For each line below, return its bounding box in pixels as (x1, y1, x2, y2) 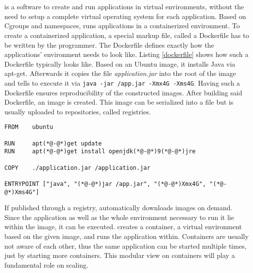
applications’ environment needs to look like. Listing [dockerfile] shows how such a (4, 49, 249, 59)
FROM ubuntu (4, 124, 53, 131)
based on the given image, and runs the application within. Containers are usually (4, 231, 249, 241)
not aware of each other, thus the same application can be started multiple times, (4, 240, 247, 251)
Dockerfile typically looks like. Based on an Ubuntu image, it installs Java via (4, 58, 236, 69)
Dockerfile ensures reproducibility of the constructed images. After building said (4, 87, 242, 97)
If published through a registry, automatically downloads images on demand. (4, 202, 233, 213)
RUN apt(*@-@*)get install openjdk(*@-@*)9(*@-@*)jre (4, 148, 196, 155)
